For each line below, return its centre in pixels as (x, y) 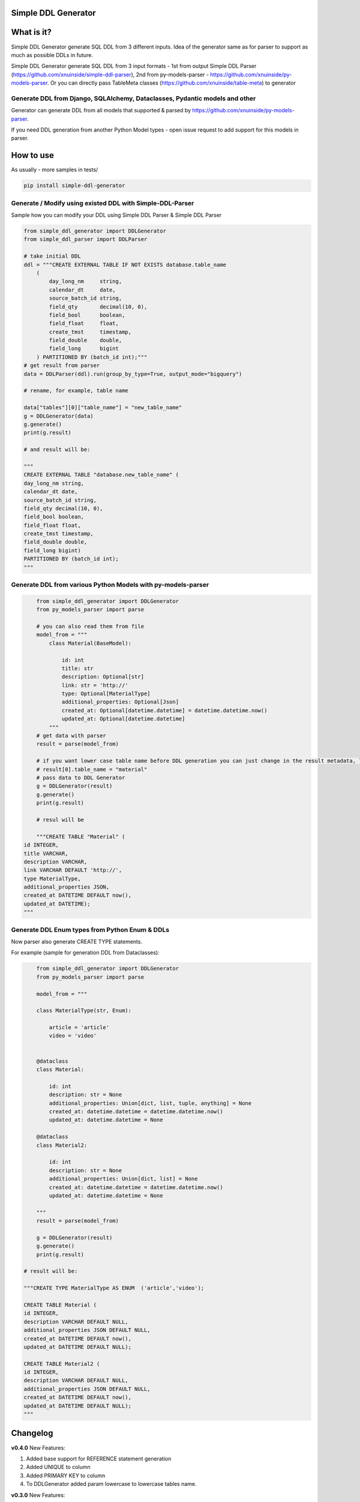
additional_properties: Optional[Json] (120, 702)
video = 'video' (73, 1036)
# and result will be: (57, 450)
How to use (32, 155)
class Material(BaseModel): (90, 643)
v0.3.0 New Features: (38, 1495)
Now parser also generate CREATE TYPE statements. (77, 941)
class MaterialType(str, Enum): (84, 1011)
